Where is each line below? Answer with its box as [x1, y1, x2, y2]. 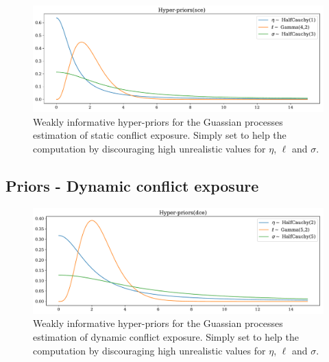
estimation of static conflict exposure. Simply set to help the [33, 128, 287, 142]
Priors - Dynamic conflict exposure [5, 175, 259, 196]
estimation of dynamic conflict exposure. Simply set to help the [33, 330, 299, 344]
